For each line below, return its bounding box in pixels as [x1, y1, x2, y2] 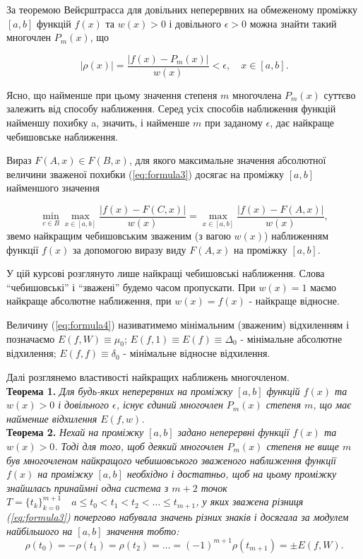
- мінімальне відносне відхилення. [123, 346, 270, 360]
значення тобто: [106, 523, 179, 538]
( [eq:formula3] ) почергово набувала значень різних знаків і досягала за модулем [6, 510, 349, 524]
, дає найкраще [270, 115, 334, 130]
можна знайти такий [249, 16, 337, 30]
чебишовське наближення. [6, 129, 119, 143]
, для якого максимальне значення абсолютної [129, 153, 326, 167]
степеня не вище [266, 438, 340, 453]
